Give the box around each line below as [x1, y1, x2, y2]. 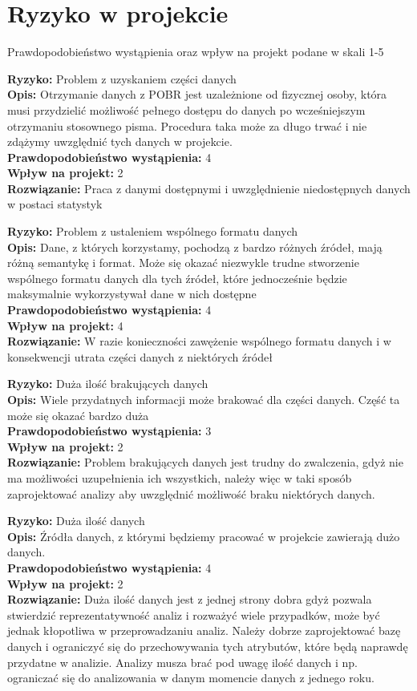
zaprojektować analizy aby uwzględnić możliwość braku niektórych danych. [7, 485, 375, 502]
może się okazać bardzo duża [7, 406, 149, 423]
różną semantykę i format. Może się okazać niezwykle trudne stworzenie [7, 254, 359, 271]
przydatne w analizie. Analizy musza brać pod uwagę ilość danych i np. [7, 653, 358, 670]
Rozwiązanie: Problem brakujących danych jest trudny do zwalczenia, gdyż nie [7, 454, 403, 471]
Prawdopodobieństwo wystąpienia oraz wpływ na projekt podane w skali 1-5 [7, 43, 384, 60]
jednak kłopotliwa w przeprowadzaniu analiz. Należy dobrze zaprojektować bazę [7, 622, 401, 639]
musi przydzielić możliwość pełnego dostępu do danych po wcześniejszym [7, 101, 366, 118]
